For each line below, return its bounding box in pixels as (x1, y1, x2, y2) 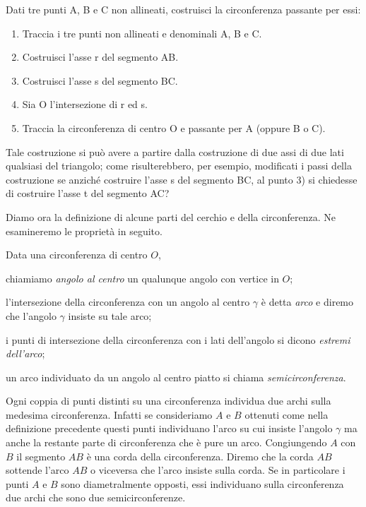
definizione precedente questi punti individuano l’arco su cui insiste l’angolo (6, 421, 333, 436)
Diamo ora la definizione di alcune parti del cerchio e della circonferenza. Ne (6, 209, 336, 224)
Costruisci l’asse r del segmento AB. (22, 49, 179, 64)
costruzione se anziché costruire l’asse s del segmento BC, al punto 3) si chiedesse (6, 172, 358, 186)
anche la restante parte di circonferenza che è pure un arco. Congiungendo (6, 435, 327, 450)
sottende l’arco (6, 463, 69, 477)
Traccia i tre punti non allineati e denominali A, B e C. (22, 25, 262, 40)
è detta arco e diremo (261, 294, 354, 309)
